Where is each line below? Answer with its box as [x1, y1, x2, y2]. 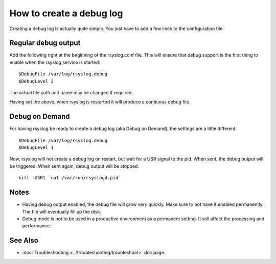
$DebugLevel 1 [18, 145, 54, 150]
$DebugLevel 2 [18, 78, 54, 84]
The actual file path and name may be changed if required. [9, 90, 133, 96]
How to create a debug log [9, 8, 123, 19]
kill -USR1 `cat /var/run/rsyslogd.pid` [18, 175, 121, 181]
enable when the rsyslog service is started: [9, 59, 101, 65]
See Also [9, 236, 38, 245]
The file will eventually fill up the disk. [22, 208, 102, 215]
